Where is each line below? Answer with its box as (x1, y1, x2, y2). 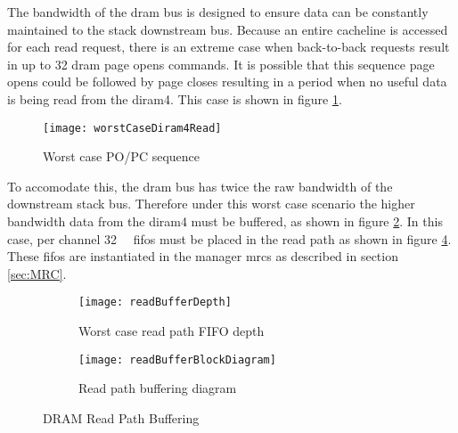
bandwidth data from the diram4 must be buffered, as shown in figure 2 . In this (7, 212, 443, 230)
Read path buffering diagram (78, 379, 237, 397)
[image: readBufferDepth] (78, 296, 232, 309)
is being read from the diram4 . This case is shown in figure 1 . (7, 89, 342, 108)
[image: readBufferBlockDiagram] (78, 353, 276, 366)
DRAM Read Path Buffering (43, 408, 200, 427)
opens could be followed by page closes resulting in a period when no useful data (7, 72, 447, 91)
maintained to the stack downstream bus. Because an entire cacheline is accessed (7, 20, 448, 38)
